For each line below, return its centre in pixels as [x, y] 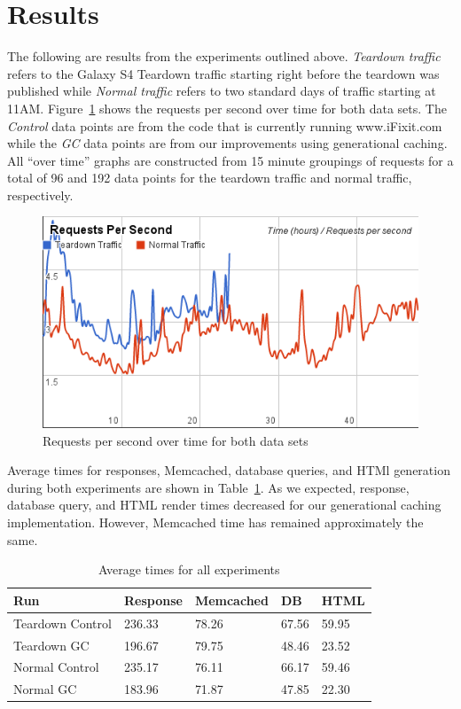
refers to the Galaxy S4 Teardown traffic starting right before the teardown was [223, 73]
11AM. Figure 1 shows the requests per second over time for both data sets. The [227, 108]
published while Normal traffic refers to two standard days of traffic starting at [222, 91]
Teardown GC [51, 645]
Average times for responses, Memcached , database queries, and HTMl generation [229, 470]
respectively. [40, 195]
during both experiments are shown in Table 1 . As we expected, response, [208, 487]
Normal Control [56, 667]
